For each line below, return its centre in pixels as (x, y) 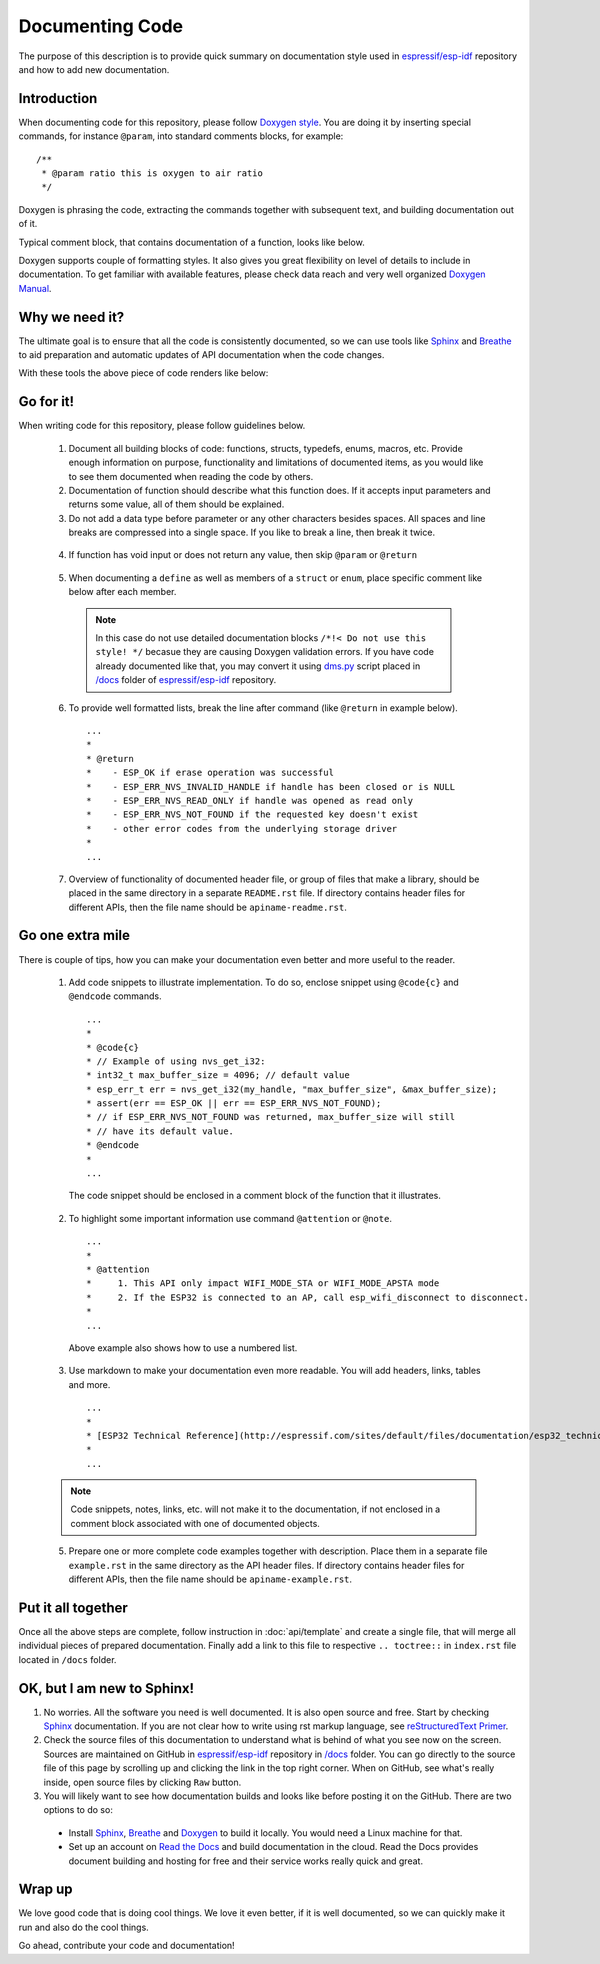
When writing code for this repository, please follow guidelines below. (162, 426)
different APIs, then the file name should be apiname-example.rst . (210, 1579)
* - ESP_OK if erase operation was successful (210, 773)
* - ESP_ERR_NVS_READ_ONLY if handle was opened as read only (250, 800)
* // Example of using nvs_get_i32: (176, 1061)
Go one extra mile (74, 935)
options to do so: (78, 1810)
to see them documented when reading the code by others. (191, 476)
